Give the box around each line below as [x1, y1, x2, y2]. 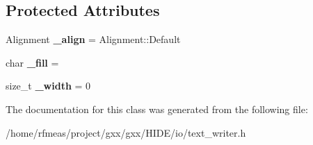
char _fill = [6, 55, 59, 69]
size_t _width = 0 [6, 78, 91, 93]
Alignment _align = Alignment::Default [6, 32, 181, 46]
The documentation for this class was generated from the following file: [6, 101, 308, 116]
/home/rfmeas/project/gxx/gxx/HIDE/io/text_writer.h [6, 125, 246, 139]
